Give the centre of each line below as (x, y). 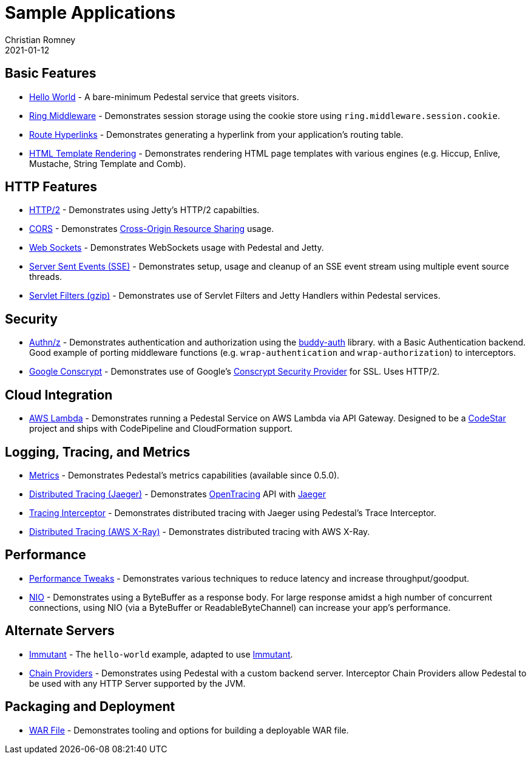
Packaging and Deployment (90, 707)
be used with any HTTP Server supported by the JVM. (137, 683)
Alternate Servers (60, 631)
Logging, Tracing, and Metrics (98, 452)
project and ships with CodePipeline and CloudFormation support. (161, 429)
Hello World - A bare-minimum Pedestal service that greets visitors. (164, 97)
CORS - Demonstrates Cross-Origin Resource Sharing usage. (152, 229)
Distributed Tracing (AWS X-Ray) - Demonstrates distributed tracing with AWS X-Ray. (200, 531)
